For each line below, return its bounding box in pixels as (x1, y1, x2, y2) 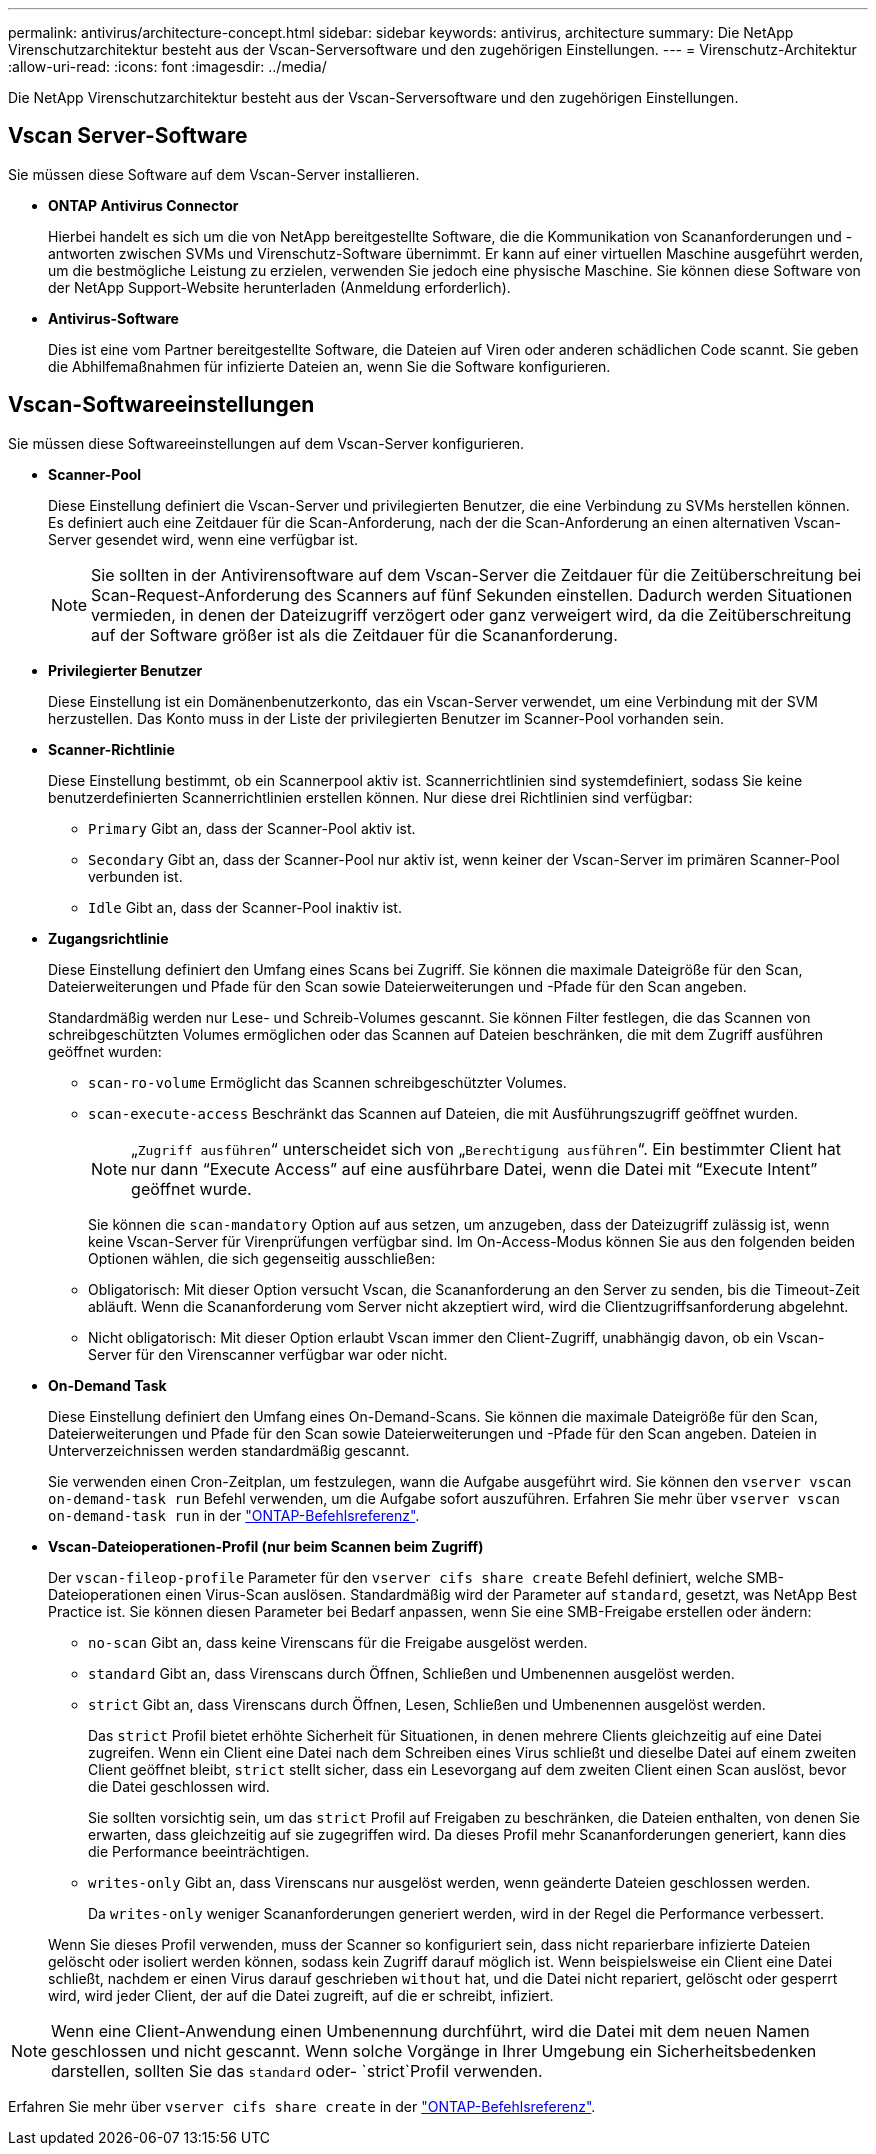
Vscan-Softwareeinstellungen (8, 392, 315, 418)
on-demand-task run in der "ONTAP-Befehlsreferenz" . (48, 1506, 420, 1524)
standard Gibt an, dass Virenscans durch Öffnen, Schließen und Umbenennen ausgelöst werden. (88, 1664, 735, 1682)
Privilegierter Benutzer (48, 661, 203, 679)
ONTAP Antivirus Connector (48, 196, 239, 214)
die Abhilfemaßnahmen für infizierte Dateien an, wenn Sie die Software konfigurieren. (48, 357, 611, 375)
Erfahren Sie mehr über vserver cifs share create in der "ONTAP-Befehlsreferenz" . (8, 2097, 596, 2115)
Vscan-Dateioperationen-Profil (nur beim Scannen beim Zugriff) (48, 1537, 484, 1555)
